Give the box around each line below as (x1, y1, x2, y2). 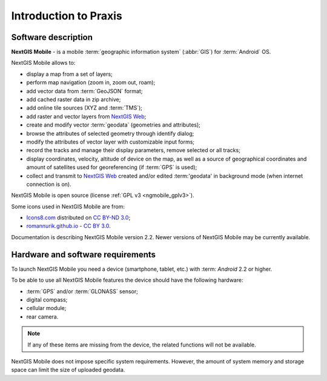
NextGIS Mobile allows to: (11, 59, 76, 67)
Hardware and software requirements (11, 249, 156, 260)
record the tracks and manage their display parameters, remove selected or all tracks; (26, 147, 240, 154)
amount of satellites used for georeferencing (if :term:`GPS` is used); (26, 164, 197, 171)
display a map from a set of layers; (26, 70, 113, 78)
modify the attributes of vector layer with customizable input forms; (26, 138, 195, 145)
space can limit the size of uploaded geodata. (11, 366, 125, 374)
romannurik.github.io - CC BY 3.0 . (26, 222, 111, 230)
